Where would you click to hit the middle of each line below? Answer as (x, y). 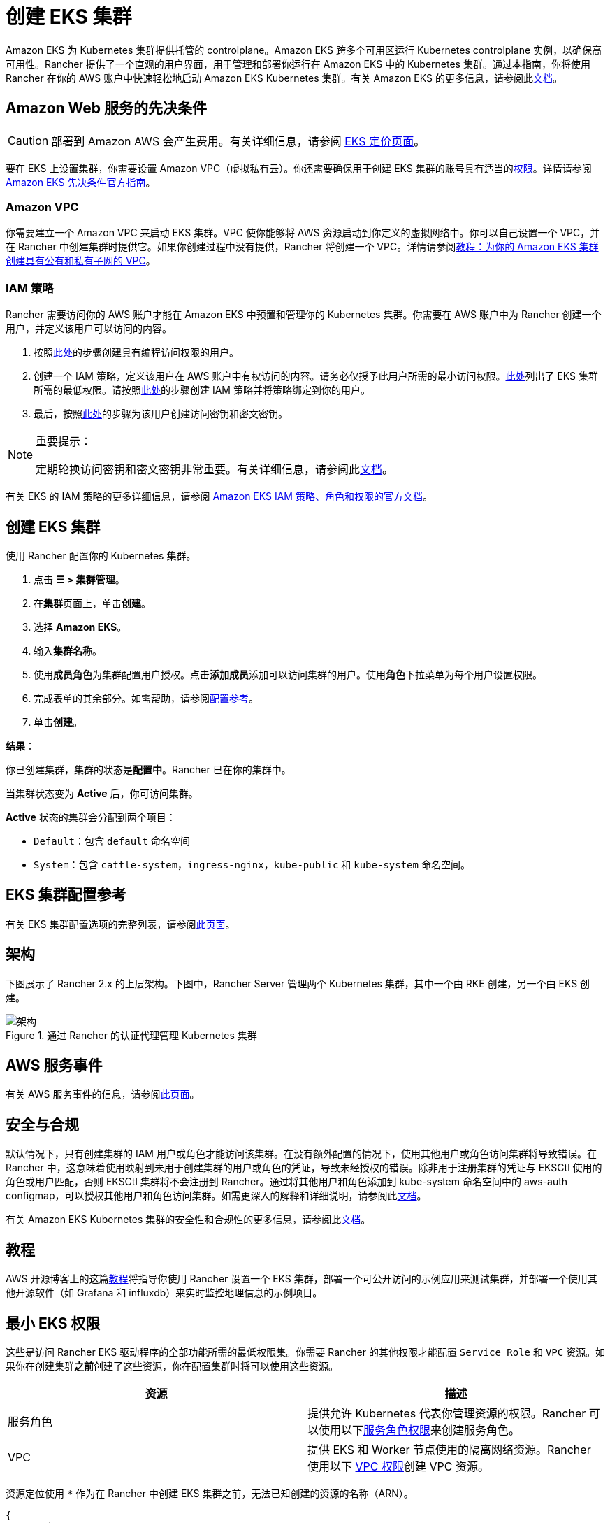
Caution (28, 140)
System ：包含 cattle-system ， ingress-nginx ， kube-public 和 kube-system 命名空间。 (252, 864)
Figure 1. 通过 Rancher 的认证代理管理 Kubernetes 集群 (131, 1035)
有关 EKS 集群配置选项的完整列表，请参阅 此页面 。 (121, 924)
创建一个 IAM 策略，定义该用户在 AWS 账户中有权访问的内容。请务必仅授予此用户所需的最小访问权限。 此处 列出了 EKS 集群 (316, 376)
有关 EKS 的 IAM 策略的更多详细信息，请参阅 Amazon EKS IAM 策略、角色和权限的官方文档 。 (219, 496)
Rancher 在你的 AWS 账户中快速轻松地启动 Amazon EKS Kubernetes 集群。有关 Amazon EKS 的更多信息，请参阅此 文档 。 (284, 78)
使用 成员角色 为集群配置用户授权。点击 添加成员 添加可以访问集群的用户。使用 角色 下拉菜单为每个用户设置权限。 (288, 674)
